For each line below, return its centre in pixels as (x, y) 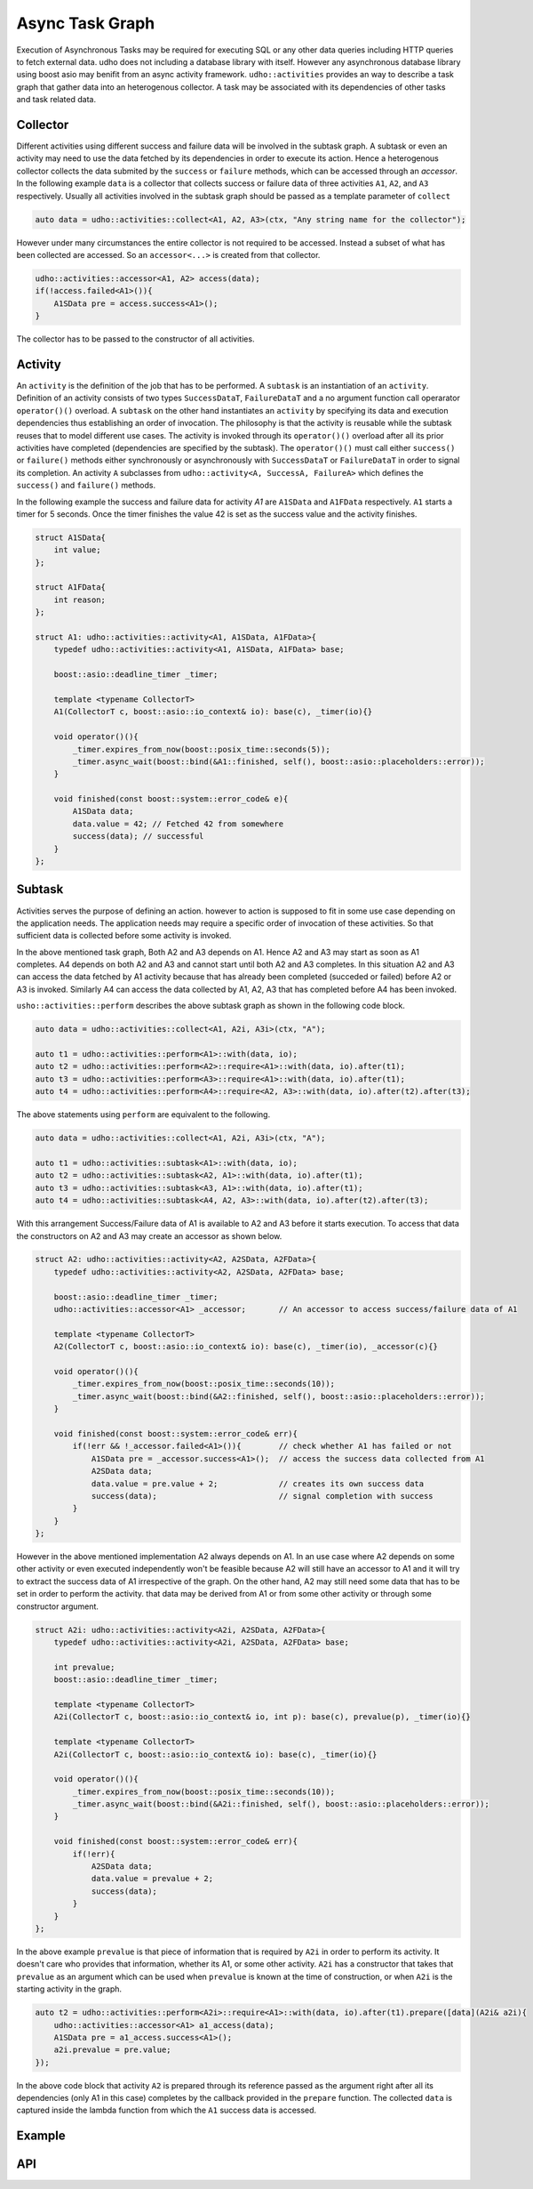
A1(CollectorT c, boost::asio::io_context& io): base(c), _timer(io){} (213, 712)
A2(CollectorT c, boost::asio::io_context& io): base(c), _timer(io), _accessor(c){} (246, 1347)
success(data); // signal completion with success (263, 1496)
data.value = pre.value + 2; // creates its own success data (258, 1484)
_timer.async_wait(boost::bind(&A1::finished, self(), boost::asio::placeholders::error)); (278, 761)
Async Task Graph (86, 23)
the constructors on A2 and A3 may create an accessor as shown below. (149, 1235)
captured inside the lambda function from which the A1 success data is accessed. (167, 2110)
